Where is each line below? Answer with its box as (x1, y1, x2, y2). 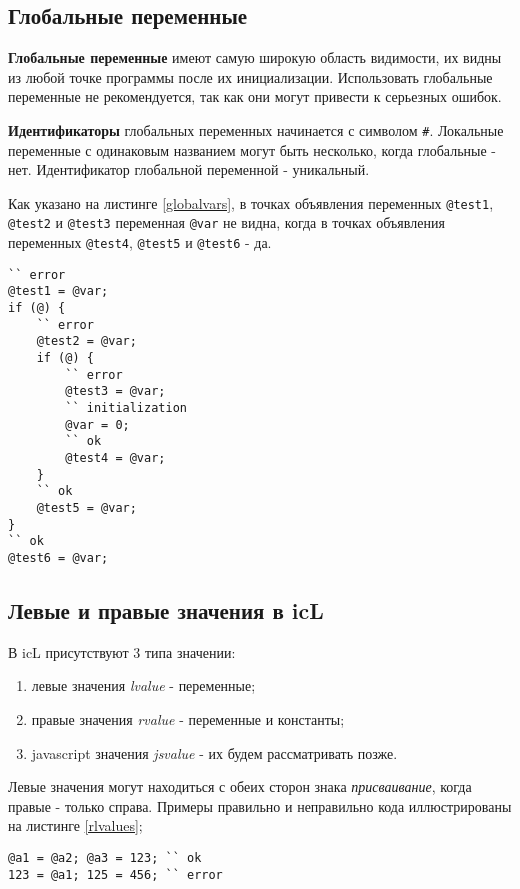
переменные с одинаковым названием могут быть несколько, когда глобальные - (8, 139, 496, 160)
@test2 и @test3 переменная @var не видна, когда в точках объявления (8, 212, 445, 233)
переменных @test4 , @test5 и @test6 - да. (8, 232, 272, 253)
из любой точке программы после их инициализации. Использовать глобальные (8, 66, 493, 87)
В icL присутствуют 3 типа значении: (8, 641, 236, 662)
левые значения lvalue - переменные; (31, 675, 256, 696)
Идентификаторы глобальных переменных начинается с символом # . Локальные (8, 119, 504, 140)
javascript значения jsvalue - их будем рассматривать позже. (31, 742, 398, 763)
